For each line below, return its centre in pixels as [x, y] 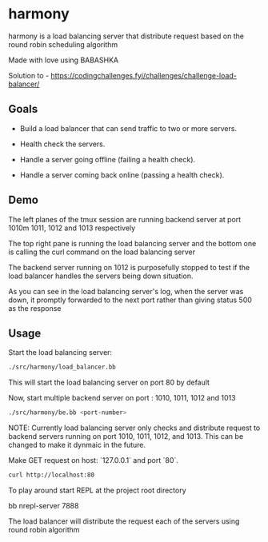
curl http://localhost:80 [51, 475]
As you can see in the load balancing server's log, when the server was [126, 291]
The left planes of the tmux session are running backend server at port [125, 219]
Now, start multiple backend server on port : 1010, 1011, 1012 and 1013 [122, 398]
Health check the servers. [62, 144]
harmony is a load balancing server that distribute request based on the [126, 36]
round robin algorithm [44, 530]
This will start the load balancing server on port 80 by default [109, 383]
